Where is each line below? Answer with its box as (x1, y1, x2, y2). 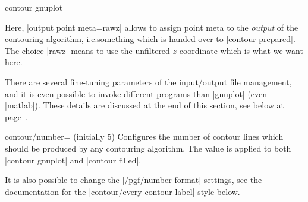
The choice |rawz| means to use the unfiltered (5, 44, 170, 56)
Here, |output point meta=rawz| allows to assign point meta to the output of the (5, 21, 298, 33)
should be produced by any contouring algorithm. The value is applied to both (5, 142, 291, 154)
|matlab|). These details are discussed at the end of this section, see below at (5, 99, 284, 111)
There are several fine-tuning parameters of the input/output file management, (5, 75, 292, 88)
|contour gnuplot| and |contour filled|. (5, 153, 142, 166)
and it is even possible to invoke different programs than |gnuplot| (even (5, 87, 268, 100)
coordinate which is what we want (179, 44, 303, 56)
